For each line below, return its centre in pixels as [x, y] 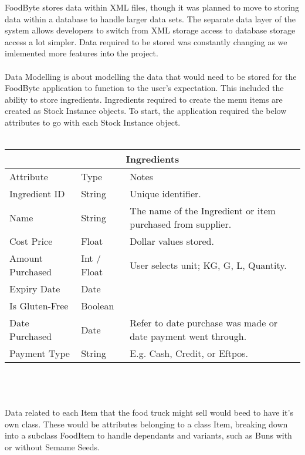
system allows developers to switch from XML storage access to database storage [150, 30]
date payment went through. [188, 336]
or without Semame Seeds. [52, 446]
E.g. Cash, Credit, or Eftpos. [189, 353]
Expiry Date [35, 289]
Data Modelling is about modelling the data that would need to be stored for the [151, 76]
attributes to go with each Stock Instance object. [93, 122]
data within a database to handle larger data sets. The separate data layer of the [150, 18]
